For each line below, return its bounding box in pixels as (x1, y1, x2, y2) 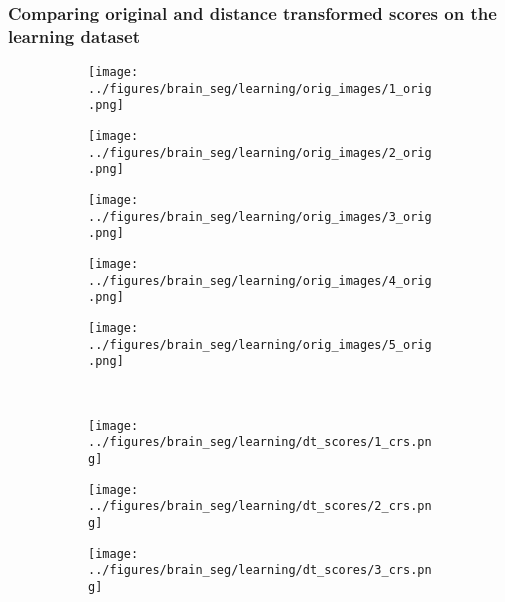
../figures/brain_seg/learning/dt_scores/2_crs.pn (88, 499, 432, 514)
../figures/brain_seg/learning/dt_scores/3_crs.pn (88, 563, 432, 578)
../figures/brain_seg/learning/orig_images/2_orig (88, 145, 432, 160)
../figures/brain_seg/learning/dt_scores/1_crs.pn (88, 435, 432, 450)
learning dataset (8, 23, 140, 48)
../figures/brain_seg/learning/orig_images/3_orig (88, 209, 432, 224)
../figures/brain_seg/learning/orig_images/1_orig (88, 81, 432, 96)
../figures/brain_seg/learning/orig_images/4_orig (88, 273, 432, 288)
